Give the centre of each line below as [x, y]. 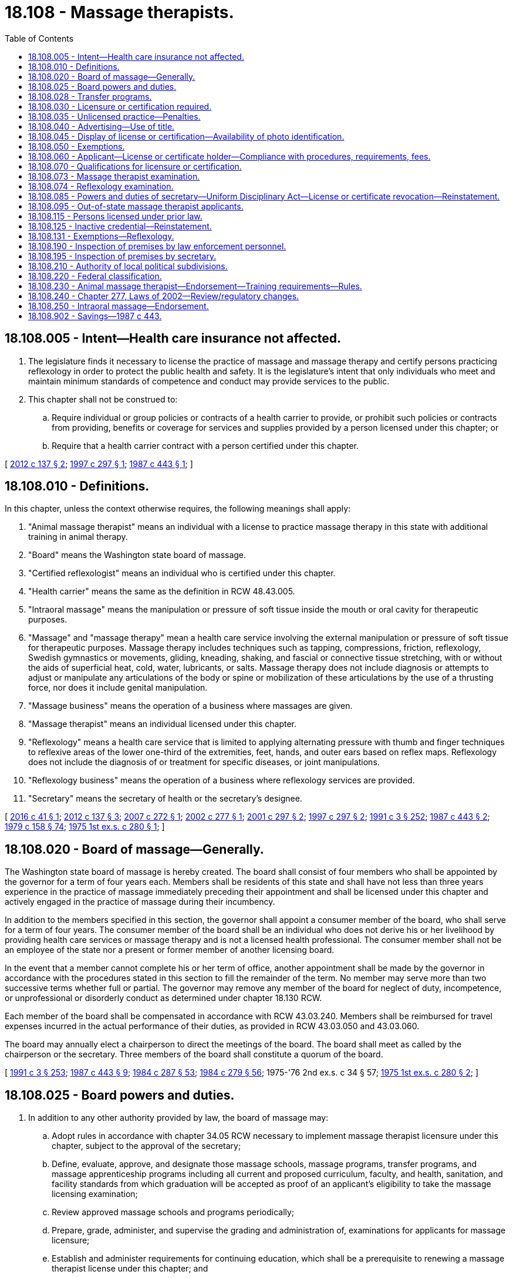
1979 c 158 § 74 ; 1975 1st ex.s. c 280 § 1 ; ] [85, 827]
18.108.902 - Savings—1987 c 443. [95, 316]
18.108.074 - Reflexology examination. [101, 186]
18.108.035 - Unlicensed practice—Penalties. [114, 116]
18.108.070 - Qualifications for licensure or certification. [135, 166]
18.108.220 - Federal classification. [95, 276]
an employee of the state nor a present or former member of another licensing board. [170, 950]
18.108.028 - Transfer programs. [90, 96]
